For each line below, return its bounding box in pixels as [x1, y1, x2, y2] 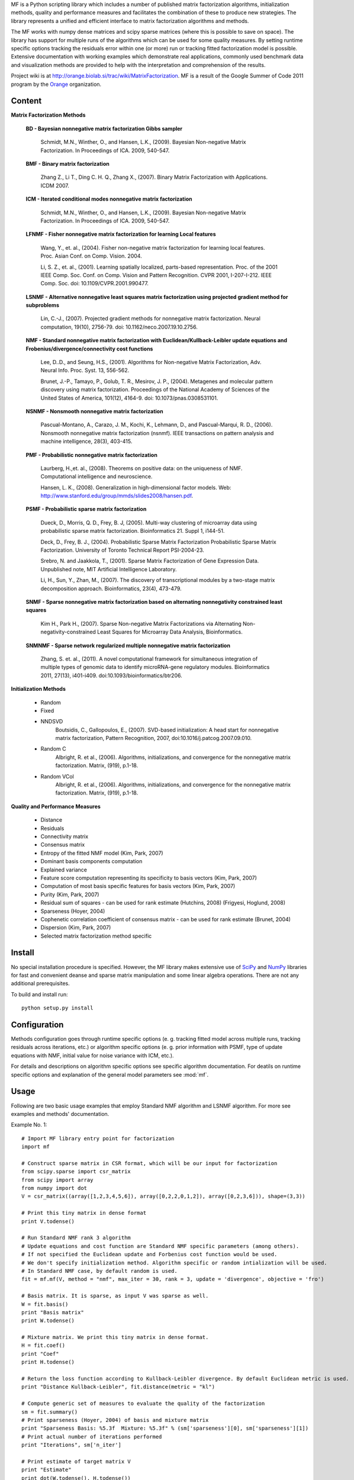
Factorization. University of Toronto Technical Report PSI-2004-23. [40, 546, 204, 554]
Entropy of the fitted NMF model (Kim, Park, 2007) [40, 850, 163, 857]
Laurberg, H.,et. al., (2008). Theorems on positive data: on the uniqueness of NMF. [40, 465, 243, 472]
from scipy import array [21, 1176, 94, 1183]
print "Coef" [21, 1350, 59, 1357]
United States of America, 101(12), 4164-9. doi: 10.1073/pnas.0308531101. [40, 394, 218, 401]
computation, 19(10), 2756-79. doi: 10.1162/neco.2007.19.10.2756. [40, 323, 198, 330]
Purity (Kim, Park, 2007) [40, 891, 99, 898]
